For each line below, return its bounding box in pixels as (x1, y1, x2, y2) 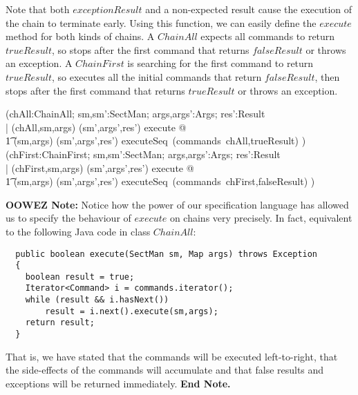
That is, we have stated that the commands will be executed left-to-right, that (6, 349, 338, 363)
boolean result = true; (25, 271, 135, 282)
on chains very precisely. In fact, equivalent (169, 211, 352, 225)
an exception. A (6, 56, 73, 70)
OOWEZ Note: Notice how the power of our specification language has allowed (6, 197, 349, 211)
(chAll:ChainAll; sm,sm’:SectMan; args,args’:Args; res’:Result (6, 106, 265, 121)
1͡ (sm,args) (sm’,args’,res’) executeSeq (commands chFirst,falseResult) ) (6, 174, 315, 189)
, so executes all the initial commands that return (51, 69, 262, 84)
